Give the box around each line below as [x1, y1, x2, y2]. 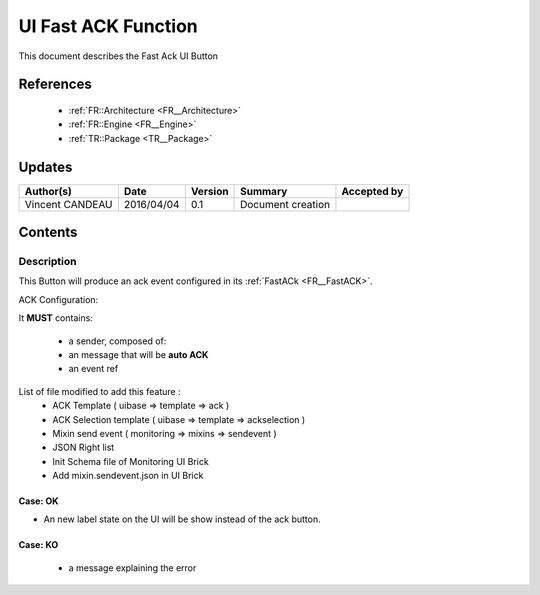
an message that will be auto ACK [68, 348, 209, 360]
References [18, 76, 92, 93]
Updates [18, 158, 73, 175]
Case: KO [18, 539, 59, 551]
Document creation [240, 197, 330, 211]
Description [18, 255, 77, 269]
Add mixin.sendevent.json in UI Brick [52, 470, 204, 482]
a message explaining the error [68, 561, 197, 574]
